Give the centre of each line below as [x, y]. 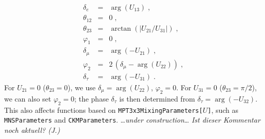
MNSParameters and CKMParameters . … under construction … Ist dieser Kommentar [132, 120]
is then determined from [157, 98]
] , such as [223, 110]
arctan [121, 28]
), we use [81, 87]
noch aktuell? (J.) [32, 130]
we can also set [28, 98]
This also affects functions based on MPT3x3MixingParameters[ [103, 110]
